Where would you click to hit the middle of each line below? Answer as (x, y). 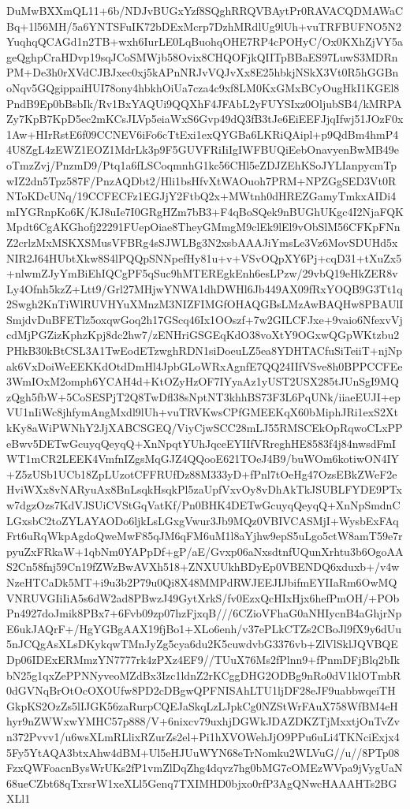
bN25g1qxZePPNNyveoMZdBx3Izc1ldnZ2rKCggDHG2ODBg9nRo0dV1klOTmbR (204, 675)
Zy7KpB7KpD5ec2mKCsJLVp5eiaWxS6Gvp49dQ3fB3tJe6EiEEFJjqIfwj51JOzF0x (205, 119)
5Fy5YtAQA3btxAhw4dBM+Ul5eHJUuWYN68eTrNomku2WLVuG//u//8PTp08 (203, 752)
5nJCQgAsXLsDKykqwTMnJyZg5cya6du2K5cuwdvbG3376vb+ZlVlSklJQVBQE (202, 644)
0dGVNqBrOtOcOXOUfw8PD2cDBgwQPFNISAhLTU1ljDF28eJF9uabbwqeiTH (201, 690)
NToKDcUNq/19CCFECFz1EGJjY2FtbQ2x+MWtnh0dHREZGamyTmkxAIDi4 (201, 196)
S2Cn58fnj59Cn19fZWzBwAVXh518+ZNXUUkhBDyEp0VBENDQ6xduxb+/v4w (203, 567)
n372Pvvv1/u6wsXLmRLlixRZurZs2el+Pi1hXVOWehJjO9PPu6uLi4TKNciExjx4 (203, 736)
